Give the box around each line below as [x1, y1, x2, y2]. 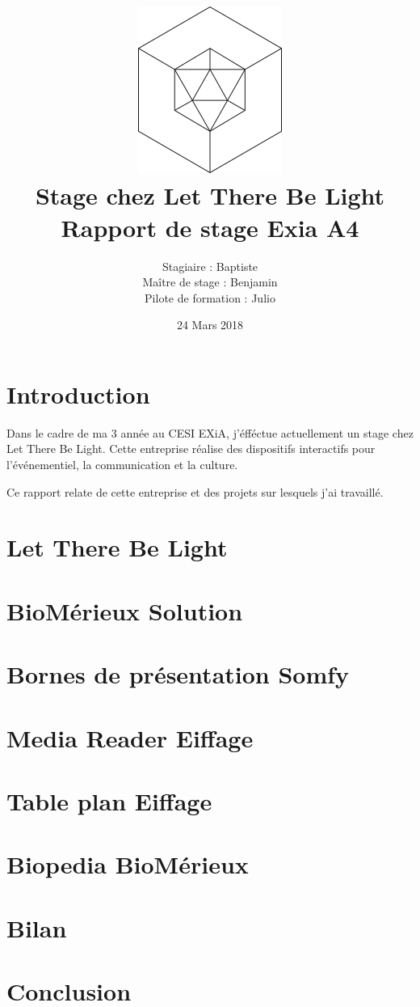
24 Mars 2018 [176, 316, 244, 333]
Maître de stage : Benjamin [142, 273, 278, 290]
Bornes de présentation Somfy [6, 658, 350, 691]
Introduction [6, 377, 150, 410]
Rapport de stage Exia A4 [61, 210, 359, 243]
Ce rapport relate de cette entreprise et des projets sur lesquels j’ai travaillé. [6, 483, 384, 500]
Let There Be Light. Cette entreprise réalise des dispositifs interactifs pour [6, 440, 376, 457]
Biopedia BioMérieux [6, 848, 249, 881]
